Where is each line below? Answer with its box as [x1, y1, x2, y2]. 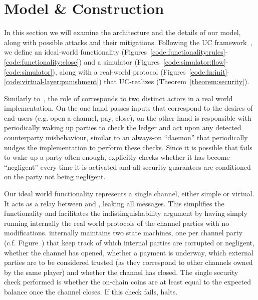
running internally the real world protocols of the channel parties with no [4, 217, 229, 228]
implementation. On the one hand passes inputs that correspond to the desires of [4, 103, 253, 113]
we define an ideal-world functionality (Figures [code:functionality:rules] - [4, 47, 228, 57]
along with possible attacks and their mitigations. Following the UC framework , [4, 37, 252, 47]
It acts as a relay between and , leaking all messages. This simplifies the [4, 198, 224, 208]
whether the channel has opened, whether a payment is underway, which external [4, 247, 253, 257]
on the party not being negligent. [4, 171, 106, 182]
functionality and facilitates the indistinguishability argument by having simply [4, 208, 247, 218]
